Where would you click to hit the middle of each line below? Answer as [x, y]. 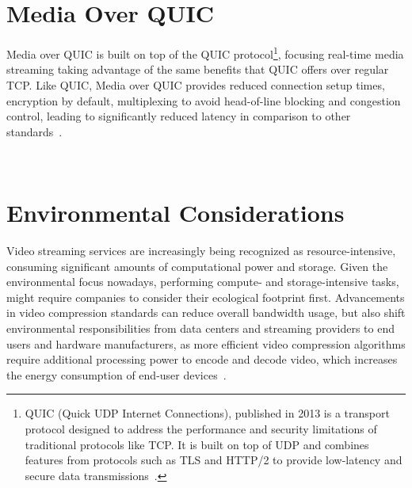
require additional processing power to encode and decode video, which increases [202, 359]
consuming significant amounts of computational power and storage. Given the [197, 266]
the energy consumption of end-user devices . [116, 374]
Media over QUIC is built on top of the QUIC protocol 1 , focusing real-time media [205, 53]
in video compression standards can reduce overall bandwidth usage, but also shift [206, 313]
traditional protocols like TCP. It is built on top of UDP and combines [197, 444]
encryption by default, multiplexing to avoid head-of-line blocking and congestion [204, 100]
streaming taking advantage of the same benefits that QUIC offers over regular [198, 69]
